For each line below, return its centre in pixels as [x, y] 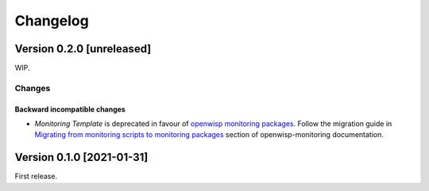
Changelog [52, 21]
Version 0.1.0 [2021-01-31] [81, 157]
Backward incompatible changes [70, 109]
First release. [36, 176]
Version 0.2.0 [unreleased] [83, 49]
